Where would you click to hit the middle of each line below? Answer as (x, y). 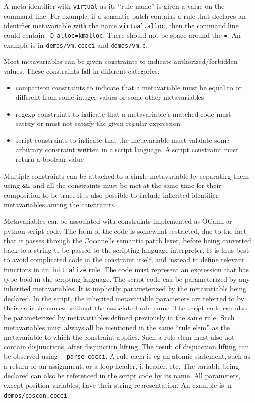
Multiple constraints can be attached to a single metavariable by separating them (127, 175)
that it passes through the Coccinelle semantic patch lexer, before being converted (127, 240)
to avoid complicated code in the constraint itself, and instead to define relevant (124, 260)
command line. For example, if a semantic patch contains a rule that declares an (125, 15)
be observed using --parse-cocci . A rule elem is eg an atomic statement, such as (127, 356)
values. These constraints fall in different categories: (82, 71)
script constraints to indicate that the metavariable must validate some (122, 139)
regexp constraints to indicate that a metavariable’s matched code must (123, 113)
